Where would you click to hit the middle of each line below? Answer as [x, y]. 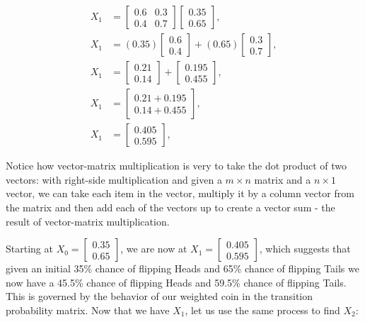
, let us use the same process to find [262, 310]
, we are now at [154, 249]
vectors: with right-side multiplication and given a [114, 179]
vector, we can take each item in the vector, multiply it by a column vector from [180, 193]
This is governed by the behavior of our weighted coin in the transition [160, 296]
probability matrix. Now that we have [88, 310]
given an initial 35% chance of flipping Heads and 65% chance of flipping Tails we [182, 268]
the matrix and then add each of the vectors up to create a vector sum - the [170, 207]
